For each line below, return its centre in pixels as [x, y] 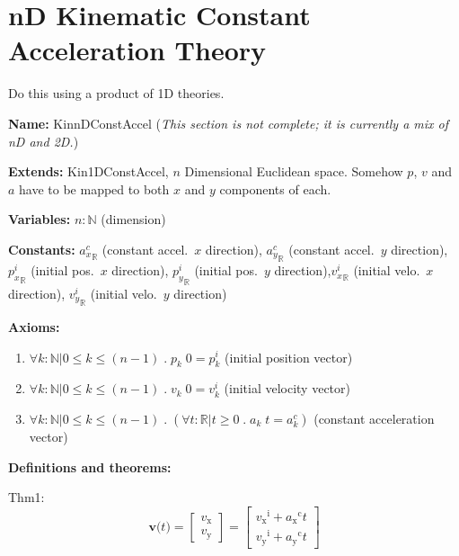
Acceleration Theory [137, 50]
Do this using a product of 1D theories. [116, 93]
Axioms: [34, 326]
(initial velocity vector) [287, 388]
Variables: [40, 219]
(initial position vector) [289, 357]
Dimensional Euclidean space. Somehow [294, 171]
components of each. [275, 188]
